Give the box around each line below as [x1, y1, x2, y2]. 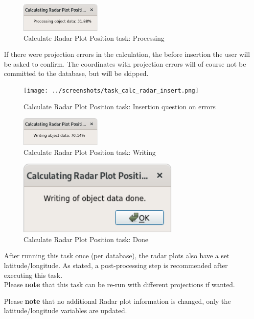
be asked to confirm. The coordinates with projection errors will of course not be [4, 58, 246, 69]
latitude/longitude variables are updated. [4, 305, 127, 316]
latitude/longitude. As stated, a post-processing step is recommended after [4, 260, 228, 270]
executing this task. [4, 270, 63, 280]
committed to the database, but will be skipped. [4, 68, 149, 78]
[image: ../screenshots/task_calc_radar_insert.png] [23, 87, 199, 94]
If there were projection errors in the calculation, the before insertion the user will [4, 49, 250, 59]
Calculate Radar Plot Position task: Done [23, 234, 148, 244]
